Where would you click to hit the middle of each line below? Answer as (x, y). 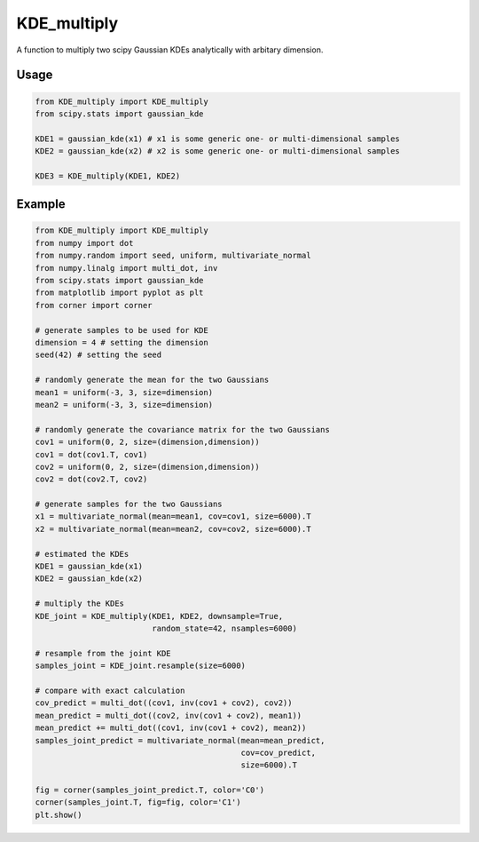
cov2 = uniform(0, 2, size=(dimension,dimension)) (148, 467)
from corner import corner (94, 305)
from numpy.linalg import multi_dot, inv (126, 268)
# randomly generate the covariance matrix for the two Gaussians (182, 429)
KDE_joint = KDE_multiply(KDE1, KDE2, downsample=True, (159, 616)
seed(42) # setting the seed (98, 355)
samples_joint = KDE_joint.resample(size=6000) (140, 666)
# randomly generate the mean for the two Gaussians (152, 380)
